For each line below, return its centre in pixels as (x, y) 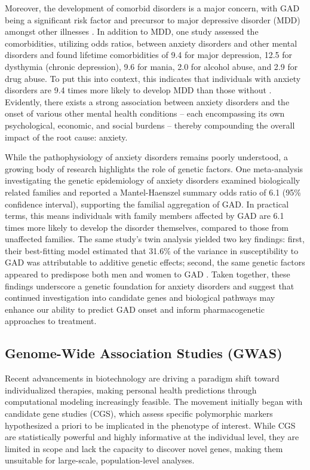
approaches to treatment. (51, 321)
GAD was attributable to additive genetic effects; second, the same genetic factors (155, 262)
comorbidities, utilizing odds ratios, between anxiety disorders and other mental (151, 43)
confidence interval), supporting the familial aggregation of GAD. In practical (147, 204)
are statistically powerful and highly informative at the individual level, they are (152, 437)
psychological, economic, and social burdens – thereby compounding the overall (150, 125)
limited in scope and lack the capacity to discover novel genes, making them (144, 448)
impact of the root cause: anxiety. (66, 137)
